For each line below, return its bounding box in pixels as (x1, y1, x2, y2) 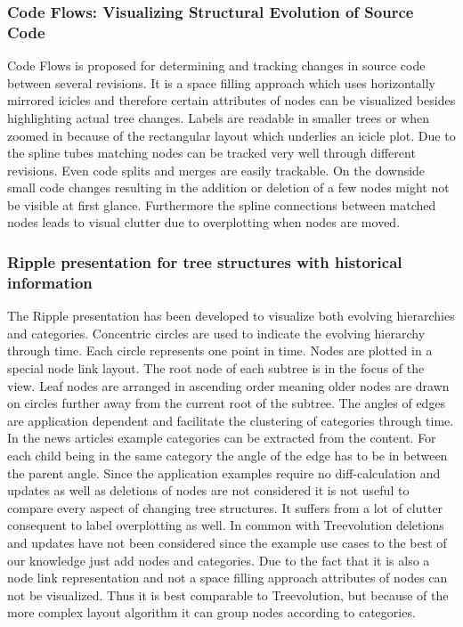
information (7, 271, 93, 293)
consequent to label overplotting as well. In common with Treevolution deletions (7, 516, 444, 534)
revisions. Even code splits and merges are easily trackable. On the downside (7, 160, 426, 179)
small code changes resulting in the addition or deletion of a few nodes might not (7, 178, 450, 197)
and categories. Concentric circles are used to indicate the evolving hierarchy (7, 323, 426, 342)
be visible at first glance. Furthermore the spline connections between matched (7, 195, 436, 214)
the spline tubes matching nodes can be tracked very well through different (7, 143, 416, 162)
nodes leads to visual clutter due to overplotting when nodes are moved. (7, 213, 401, 232)
